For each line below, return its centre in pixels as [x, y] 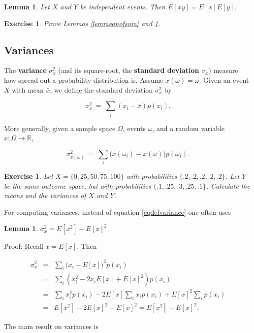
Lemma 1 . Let [27, 6]
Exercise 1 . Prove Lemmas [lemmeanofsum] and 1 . [82, 23]
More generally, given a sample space [60, 128]
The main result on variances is [51, 326]
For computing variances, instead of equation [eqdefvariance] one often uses [117, 212]
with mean [28, 89]
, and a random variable [189, 128]
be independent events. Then [123, 6]
